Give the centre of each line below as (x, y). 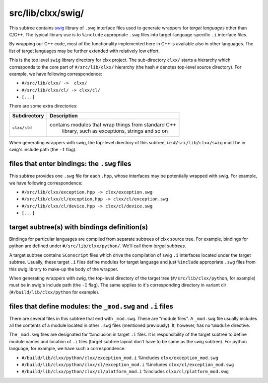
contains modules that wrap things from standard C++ (113, 124)
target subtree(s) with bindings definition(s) (79, 227)
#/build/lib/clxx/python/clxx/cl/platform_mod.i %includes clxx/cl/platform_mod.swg (125, 372)
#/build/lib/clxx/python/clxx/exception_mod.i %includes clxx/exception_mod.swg (120, 358)
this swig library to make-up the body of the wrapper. (64, 269)
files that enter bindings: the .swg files (70, 164)
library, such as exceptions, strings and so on (115, 131)
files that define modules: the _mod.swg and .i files (91, 306)
